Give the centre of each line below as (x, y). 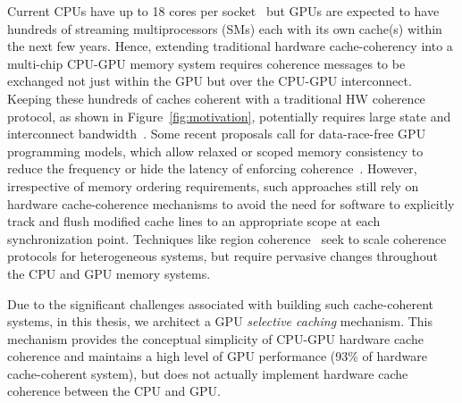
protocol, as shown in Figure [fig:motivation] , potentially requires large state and (229, 116)
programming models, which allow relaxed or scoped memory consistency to (215, 151)
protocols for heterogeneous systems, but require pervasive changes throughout (223, 256)
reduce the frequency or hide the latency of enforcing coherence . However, (212, 168)
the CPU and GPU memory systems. (109, 273)
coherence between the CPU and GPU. (114, 391)
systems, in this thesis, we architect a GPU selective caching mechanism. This (220, 321)
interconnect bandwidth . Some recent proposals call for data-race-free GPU (217, 134)
